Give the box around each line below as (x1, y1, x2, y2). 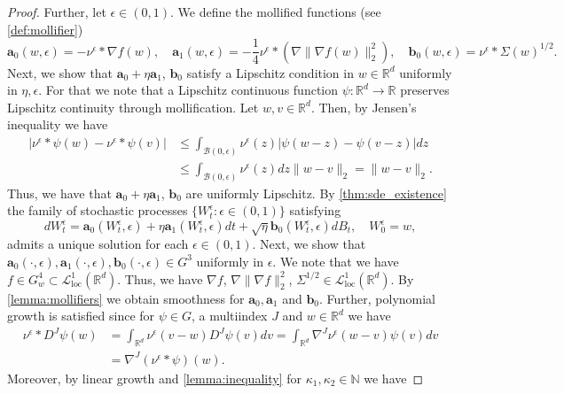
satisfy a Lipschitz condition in (186, 63, 354, 81)
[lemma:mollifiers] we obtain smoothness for (7, 289, 245, 307)
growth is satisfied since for (7, 306, 155, 325)
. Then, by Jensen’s (310, 97, 417, 116)
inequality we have (7, 115, 108, 134)
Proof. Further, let (7, 3, 106, 20)
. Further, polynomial (319, 289, 436, 307)
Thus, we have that (7, 183, 112, 202)
